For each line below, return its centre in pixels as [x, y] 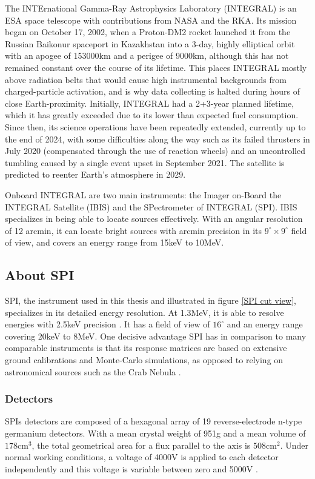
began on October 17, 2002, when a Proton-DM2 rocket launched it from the [148, 32]
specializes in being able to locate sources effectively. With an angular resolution [154, 219]
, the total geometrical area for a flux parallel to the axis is [141, 445]
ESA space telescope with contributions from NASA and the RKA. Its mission [151, 20]
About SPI [40, 275]
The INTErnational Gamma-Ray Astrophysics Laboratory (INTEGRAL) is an [151, 8]
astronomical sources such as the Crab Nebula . [93, 371]
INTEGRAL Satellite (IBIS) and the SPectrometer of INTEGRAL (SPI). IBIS [151, 206]
